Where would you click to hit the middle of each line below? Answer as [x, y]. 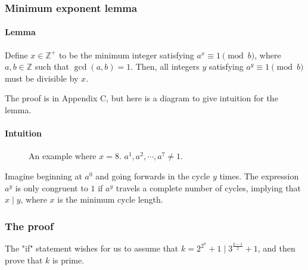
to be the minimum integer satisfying [126, 55]
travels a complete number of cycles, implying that [208, 187]
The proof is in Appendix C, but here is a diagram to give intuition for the [141, 98]
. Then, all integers [165, 66]
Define [16, 55]
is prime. [69, 260]
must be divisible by [42, 78]
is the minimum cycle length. [110, 199]
